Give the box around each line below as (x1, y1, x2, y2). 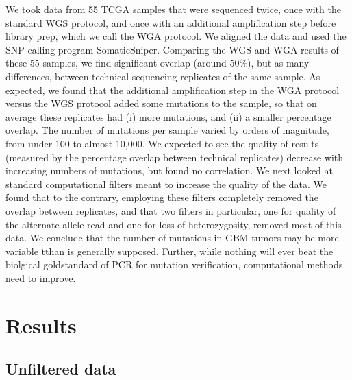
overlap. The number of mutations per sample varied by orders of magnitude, (5, 123, 329, 137)
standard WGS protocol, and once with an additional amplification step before (5, 15, 336, 29)
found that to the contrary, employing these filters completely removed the (5, 190, 318, 204)
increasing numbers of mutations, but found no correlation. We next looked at (5, 163, 333, 178)
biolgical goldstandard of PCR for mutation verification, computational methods (5, 257, 343, 272)
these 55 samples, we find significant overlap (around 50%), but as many (5, 56, 310, 70)
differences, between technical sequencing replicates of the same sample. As (5, 69, 320, 83)
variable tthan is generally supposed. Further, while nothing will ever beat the (5, 244, 334, 258)
